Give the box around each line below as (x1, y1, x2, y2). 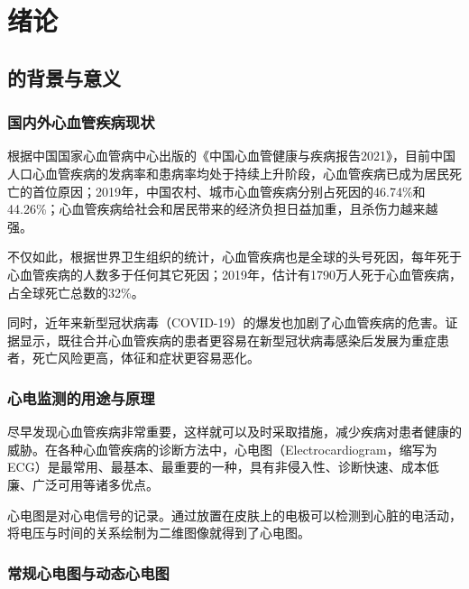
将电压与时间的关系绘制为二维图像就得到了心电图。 (7, 523, 310, 542)
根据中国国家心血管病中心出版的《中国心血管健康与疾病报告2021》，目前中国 (7, 146, 455, 165)
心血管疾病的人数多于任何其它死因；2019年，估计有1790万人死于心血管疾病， (7, 264, 462, 283)
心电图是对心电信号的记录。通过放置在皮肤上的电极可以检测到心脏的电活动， (7, 505, 462, 524)
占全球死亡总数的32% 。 (7, 282, 144, 301)
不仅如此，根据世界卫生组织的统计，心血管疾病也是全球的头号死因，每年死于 (7, 247, 462, 266)
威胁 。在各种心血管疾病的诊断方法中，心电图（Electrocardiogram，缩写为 (7, 439, 437, 458)
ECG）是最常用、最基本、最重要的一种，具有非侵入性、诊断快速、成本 (7, 457, 427, 476)
